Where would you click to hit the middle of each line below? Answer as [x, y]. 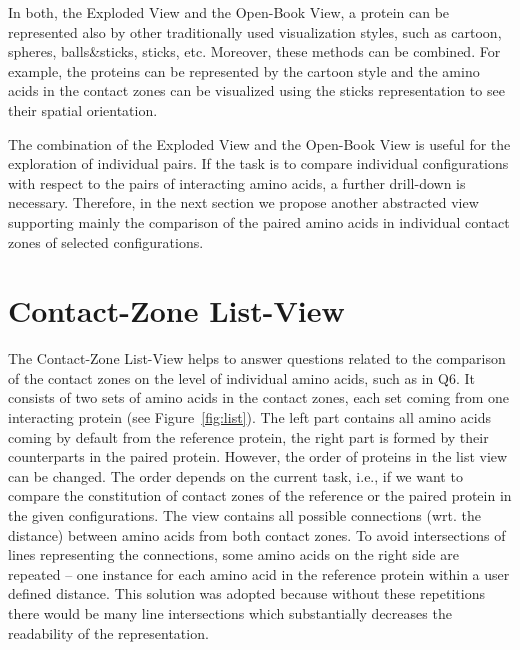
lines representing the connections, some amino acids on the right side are [233, 554]
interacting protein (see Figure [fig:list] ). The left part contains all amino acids [249, 417]
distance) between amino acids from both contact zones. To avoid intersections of [257, 534]
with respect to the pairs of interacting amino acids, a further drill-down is [237, 182]
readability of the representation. [108, 632]
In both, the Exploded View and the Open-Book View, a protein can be [229, 12]
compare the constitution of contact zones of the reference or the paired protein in [260, 495]
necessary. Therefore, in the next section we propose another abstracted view [243, 202]
